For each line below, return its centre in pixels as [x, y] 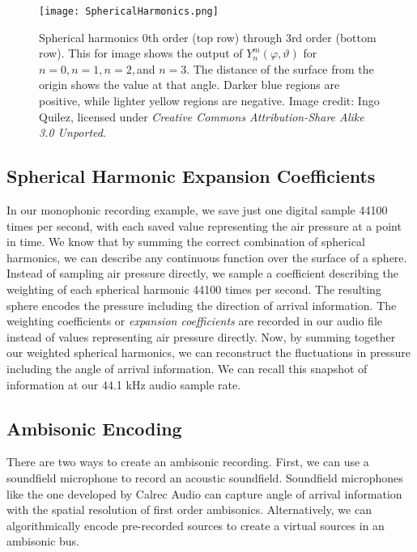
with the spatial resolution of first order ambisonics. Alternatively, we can [189, 510]
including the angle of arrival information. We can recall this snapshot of [187, 368]
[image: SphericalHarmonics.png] [129, 11]
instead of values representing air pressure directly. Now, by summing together [201, 336]
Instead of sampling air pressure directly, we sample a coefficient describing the [203, 273]
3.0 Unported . [72, 132]
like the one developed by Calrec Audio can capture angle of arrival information [204, 493]
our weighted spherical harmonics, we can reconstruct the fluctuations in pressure [208, 352]
